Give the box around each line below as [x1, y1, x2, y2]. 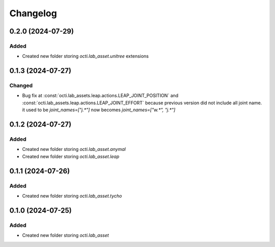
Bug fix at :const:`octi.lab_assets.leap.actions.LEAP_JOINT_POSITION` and [22, 92, 179, 99]
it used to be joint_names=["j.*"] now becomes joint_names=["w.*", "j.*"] [22, 107, 176, 113]
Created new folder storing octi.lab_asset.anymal [22, 146, 126, 152]
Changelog [9, 8, 57, 19]
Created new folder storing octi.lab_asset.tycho [22, 193, 122, 199]
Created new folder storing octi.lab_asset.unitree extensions [22, 53, 149, 59]
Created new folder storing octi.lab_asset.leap [22, 153, 120, 160]
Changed [9, 82, 33, 89]
